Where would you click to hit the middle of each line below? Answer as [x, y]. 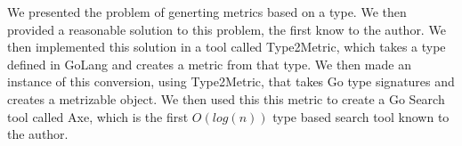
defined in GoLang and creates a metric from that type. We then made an [209, 64]
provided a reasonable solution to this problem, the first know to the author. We [227, 29]
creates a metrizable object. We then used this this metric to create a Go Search [226, 98]
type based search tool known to [361, 116]
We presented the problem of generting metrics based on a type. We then [207, 12]
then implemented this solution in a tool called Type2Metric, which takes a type [227, 47]
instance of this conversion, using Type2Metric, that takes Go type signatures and [231, 81]
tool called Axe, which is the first [98, 116]
